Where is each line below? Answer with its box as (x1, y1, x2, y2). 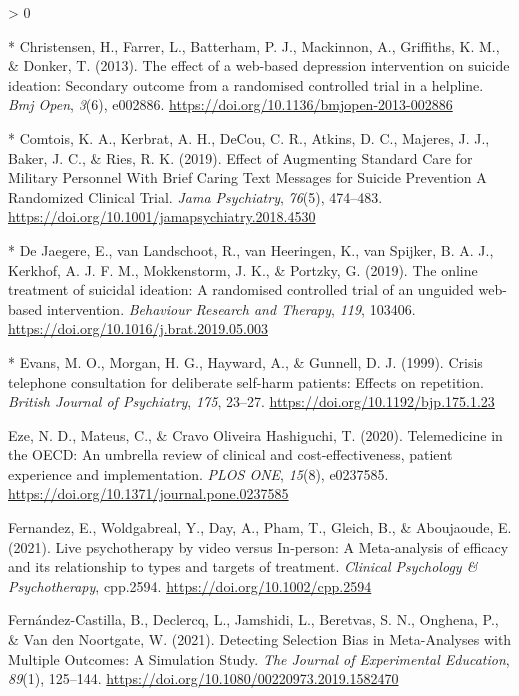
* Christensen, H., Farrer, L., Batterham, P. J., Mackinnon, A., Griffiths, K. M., (8, 35, 500, 56)
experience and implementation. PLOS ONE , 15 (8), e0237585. (8, 463, 389, 484)
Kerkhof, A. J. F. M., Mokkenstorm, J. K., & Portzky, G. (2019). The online (8, 259, 478, 280)
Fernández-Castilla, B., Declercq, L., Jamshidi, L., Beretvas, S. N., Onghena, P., (8, 609, 499, 630)
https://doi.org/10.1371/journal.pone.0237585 (8, 483, 289, 504)
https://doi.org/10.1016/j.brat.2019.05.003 (8, 318, 268, 339)
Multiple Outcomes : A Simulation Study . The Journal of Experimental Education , (8, 648, 510, 669)
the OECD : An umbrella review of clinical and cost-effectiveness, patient (8, 444, 453, 465)
